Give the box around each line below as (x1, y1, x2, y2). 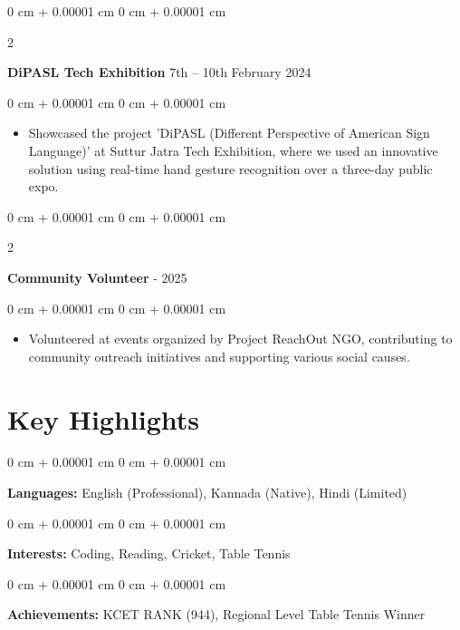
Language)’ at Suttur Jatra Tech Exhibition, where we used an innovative (28, 141, 438, 160)
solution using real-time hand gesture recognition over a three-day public (28, 159, 433, 178)
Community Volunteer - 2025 (7, 267, 187, 286)
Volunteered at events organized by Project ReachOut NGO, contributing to (28, 329, 453, 348)
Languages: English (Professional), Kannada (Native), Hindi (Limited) (7, 483, 407, 502)
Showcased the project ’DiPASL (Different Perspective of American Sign (28, 123, 430, 142)
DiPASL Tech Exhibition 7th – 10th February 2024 (7, 63, 311, 82)
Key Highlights (7, 400, 200, 437)
